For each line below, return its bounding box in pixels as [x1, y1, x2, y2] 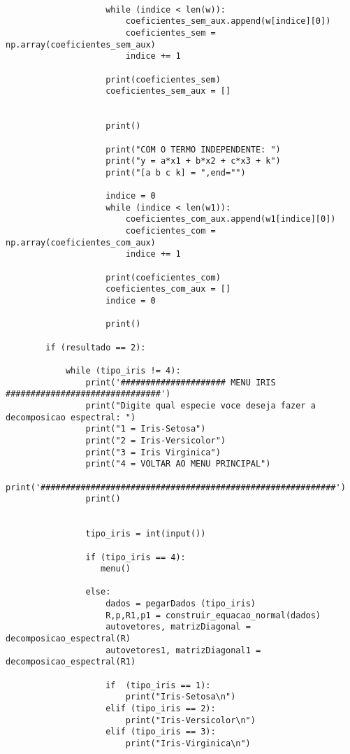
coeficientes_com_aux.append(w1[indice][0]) [125, 214, 336, 225]
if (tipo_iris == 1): [105, 680, 211, 690]
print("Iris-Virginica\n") [125, 739, 251, 748]
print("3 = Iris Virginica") [85, 447, 221, 457]
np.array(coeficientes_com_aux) [6, 237, 156, 248]
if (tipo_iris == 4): [85, 552, 186, 562]
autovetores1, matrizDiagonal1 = [105, 645, 261, 655]
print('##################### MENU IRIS [85, 377, 276, 387]
